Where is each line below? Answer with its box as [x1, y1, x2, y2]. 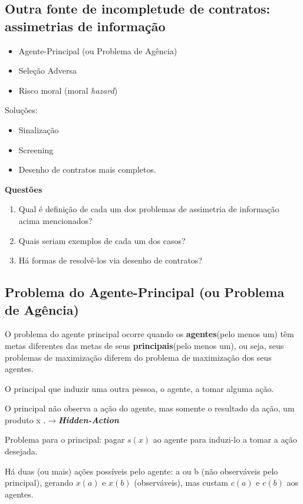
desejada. [5, 445, 38, 457]
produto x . [5, 413, 46, 426]
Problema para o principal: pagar [5, 433, 125, 446]
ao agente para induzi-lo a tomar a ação [153, 433, 297, 446]
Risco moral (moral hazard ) [18, 84, 118, 96]
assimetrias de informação [5, 17, 166, 35]
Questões [5, 183, 42, 195]
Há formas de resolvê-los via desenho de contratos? [18, 254, 202, 266]
